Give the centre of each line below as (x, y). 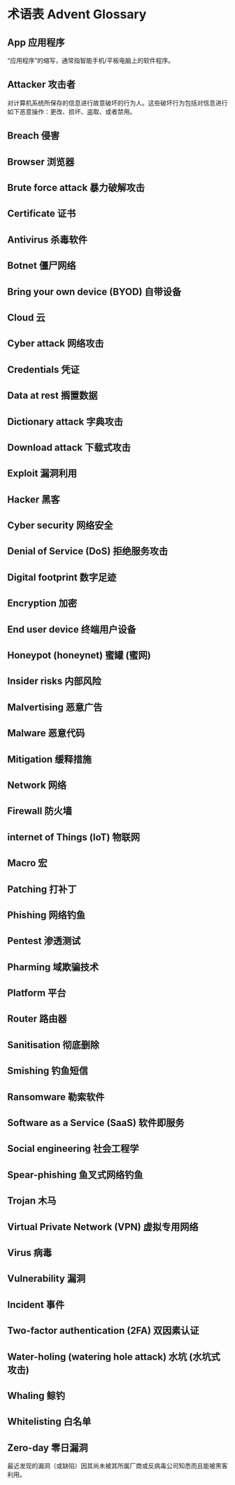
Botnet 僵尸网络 (42, 266)
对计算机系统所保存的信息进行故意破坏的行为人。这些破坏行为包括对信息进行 (117, 103)
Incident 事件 (36, 1305)
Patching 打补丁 (42, 889)
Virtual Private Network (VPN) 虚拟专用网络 (103, 1226)
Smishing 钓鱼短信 (48, 1071)
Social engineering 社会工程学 (73, 1149)
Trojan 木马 (32, 1201)
